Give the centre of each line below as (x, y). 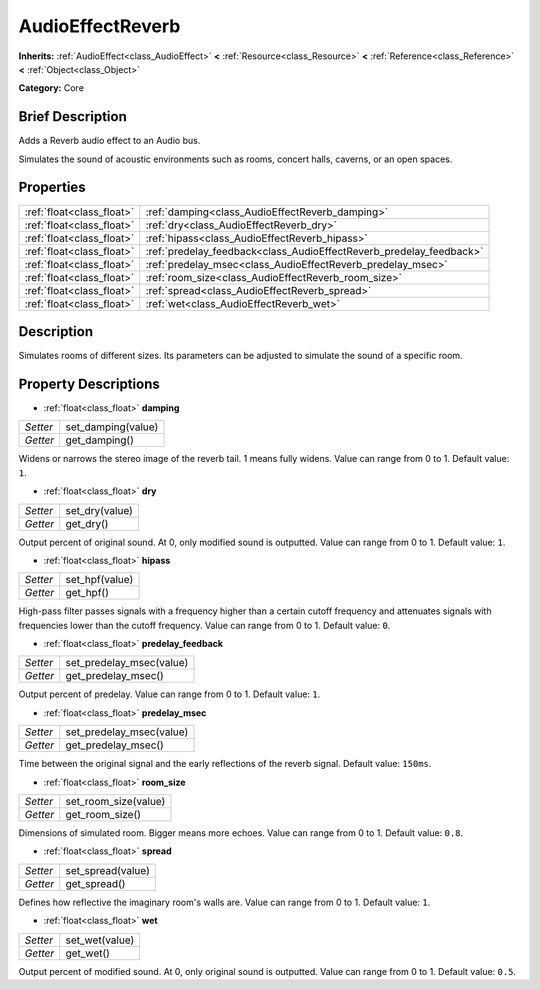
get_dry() (87, 523)
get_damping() (100, 440)
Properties (52, 187)
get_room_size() (103, 815)
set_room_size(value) (115, 802)
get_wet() (87, 953)
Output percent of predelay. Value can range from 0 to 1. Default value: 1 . (169, 694)
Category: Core (51, 88)
